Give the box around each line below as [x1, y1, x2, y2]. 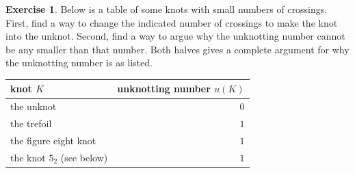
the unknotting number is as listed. [5, 55, 153, 70]
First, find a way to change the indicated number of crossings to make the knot [5, 15, 338, 29]
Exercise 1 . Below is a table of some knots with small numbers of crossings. [5, 2, 328, 16]
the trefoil [10, 116, 52, 131]
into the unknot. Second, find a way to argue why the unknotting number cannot [5, 29, 345, 43]
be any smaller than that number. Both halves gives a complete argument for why [5, 42, 350, 56]
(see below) [60, 150, 108, 164]
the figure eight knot [10, 133, 96, 147]
